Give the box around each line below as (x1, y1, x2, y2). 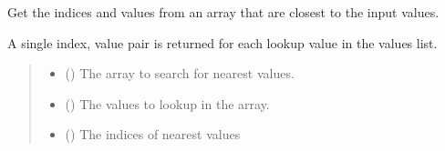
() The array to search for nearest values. (65, 64, 295, 83)
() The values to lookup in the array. (65, 94, 270, 113)
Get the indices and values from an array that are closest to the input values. (7, 3, 440, 21)
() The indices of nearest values (65, 125, 241, 144)
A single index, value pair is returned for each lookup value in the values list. (7, 33, 438, 52)
